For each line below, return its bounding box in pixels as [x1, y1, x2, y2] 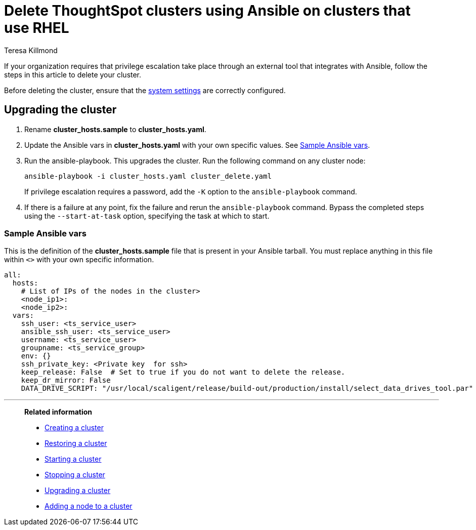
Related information [24, 407, 93, 417]
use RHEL [4, 19, 69, 36]
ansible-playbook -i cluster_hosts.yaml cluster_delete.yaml [24, 172, 272, 180]
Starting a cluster [45, 455, 102, 464]
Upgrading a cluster [45, 486, 111, 495]
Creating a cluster [45, 423, 104, 432]
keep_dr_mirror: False [21, 376, 111, 385]
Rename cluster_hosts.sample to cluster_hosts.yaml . [24, 125, 206, 134]
